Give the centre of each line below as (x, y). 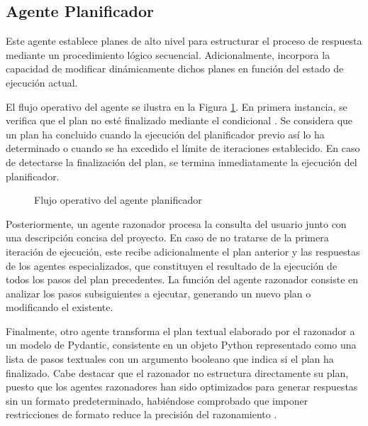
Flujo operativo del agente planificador (118, 200)
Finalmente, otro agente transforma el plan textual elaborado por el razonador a (180, 331)
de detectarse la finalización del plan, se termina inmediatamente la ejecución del (182, 162)
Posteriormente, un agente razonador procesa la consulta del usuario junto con (176, 223)
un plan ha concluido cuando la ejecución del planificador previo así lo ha (165, 134)
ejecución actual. (42, 82)
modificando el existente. (60, 307)
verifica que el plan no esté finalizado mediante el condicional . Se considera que (179, 120)
